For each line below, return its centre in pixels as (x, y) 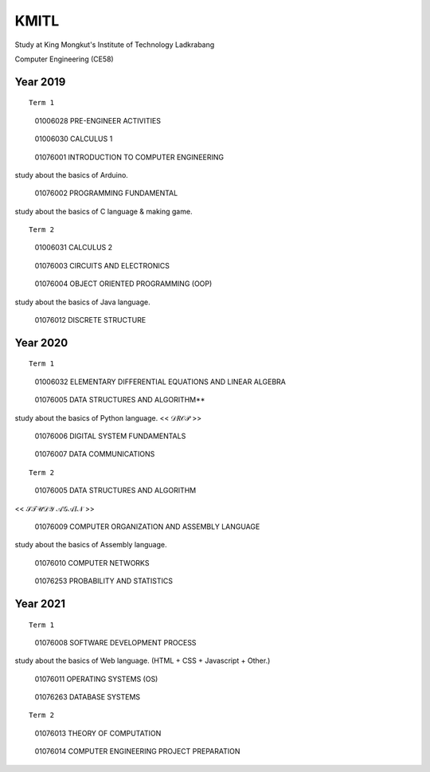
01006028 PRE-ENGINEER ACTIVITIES (98, 120)
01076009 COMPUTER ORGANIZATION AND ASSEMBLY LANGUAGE (147, 527)
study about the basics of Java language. (82, 302)
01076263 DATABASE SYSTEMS (88, 697)
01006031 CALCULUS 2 (74, 248)
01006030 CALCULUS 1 (74, 139)
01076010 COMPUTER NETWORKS (92, 562)
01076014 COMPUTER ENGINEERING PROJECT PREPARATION (137, 751)
